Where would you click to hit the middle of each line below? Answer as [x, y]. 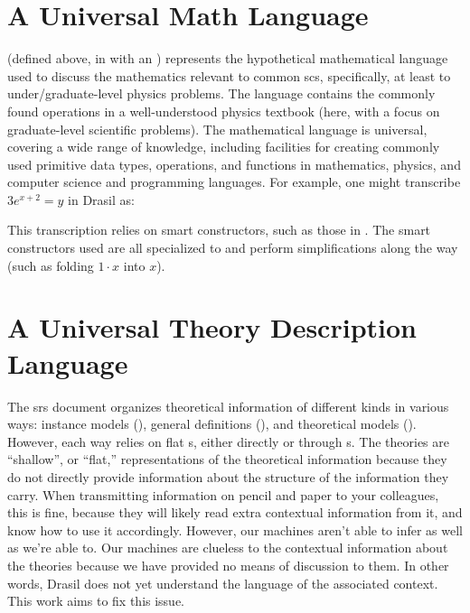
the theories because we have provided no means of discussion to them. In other [228, 565]
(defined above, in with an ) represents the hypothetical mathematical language [228, 58]
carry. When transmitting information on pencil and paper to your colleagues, [223, 494]
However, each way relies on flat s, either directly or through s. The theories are [229, 441]
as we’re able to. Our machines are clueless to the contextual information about [228, 548]
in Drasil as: [101, 199]
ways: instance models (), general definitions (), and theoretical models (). [212, 424]
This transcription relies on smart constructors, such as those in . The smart [219, 230]
